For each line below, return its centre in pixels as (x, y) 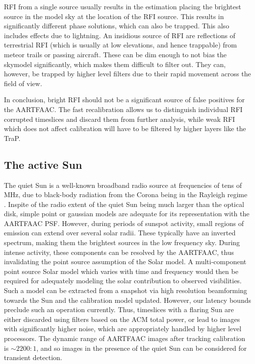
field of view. (23, 83)
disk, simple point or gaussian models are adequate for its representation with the (127, 214)
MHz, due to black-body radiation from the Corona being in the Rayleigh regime (126, 194)
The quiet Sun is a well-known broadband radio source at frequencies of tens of (123, 185)
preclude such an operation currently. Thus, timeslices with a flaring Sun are (119, 309)
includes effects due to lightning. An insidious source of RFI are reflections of (120, 35)
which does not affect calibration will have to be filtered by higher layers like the (125, 128)
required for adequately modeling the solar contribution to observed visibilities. (123, 281)
